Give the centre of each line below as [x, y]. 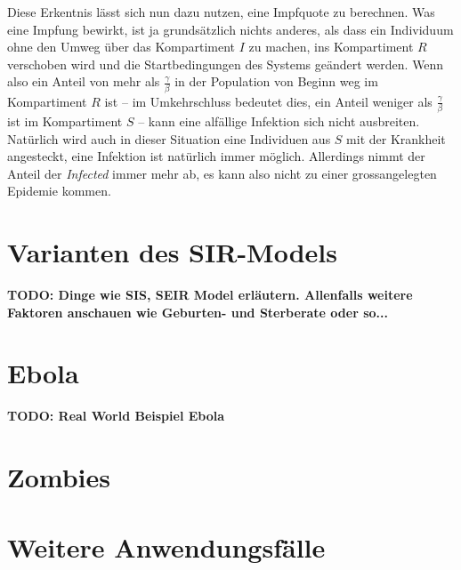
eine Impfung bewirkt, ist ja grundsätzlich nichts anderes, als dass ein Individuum [230, 29]
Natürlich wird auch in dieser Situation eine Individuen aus [169, 138]
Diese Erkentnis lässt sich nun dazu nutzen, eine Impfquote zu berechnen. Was [221, 12]
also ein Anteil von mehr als [84, 81]
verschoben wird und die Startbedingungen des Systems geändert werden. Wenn [226, 64]
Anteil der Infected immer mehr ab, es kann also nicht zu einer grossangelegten [222, 173]
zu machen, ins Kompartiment [331, 47]
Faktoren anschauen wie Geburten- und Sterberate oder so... [198, 312]
